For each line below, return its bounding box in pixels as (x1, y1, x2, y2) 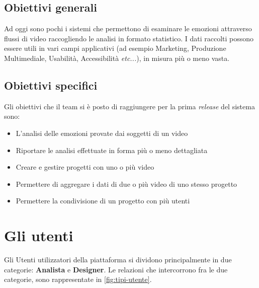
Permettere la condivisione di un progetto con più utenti (16, 195, 190, 206)
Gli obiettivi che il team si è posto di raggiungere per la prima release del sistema (4, 101, 255, 111)
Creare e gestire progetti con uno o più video (16, 162, 154, 172)
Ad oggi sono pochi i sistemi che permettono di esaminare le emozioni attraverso (4, 23, 252, 34)
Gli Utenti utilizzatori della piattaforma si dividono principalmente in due (4, 254, 232, 265)
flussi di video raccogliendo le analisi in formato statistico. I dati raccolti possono (4, 33, 254, 43)
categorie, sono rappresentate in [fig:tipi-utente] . (4, 274, 152, 284)
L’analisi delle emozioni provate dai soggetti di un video (16, 127, 188, 138)
